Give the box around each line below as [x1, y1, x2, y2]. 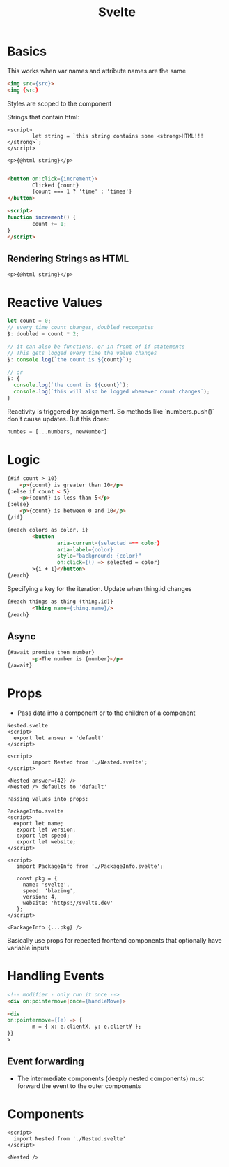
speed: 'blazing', [22, 887, 77, 894]
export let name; [13, 820, 64, 827]
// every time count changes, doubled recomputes [7, 324, 155, 331]
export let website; [16, 838, 77, 846]
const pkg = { [16, 875, 58, 882]
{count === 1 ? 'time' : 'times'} [32, 188, 132, 196]
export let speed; [16, 832, 70, 839]
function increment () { [7, 214, 77, 221]
